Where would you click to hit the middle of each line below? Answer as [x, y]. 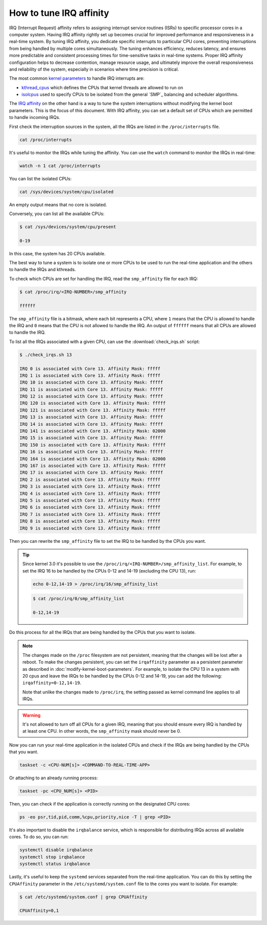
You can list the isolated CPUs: [40, 178]
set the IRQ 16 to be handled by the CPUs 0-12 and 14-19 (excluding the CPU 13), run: [109, 571]
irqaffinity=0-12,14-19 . [52, 683]
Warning [31, 715]
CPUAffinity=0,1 [39, 911]
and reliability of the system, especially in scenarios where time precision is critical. [94, 69]
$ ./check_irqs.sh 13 [46, 355]
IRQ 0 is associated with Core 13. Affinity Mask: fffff [90, 369]
